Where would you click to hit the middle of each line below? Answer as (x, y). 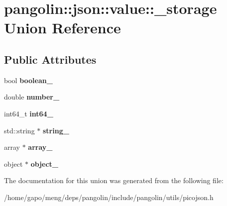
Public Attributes (50, 59)
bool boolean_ (28, 80)
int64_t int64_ (29, 113)
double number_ (32, 97)
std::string (19, 130)
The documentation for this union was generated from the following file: (114, 180)
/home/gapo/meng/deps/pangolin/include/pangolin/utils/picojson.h (109, 197)
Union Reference (62, 28)
